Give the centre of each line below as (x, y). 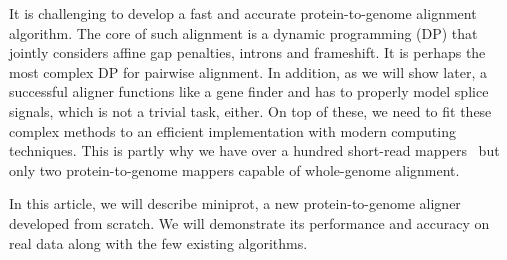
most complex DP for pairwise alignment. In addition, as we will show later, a (248, 71)
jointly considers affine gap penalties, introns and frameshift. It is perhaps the (247, 52)
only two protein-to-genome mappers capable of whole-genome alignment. (234, 169)
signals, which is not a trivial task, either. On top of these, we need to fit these (250, 110)
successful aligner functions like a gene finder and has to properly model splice (249, 91)
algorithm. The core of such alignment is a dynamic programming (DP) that (243, 32)
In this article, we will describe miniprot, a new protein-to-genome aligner (235, 203)
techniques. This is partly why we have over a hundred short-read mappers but (254, 150)
